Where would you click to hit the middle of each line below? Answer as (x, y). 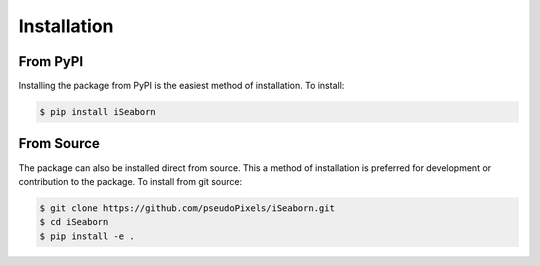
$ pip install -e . (87, 236)
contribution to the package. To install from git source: (130, 181)
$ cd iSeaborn (74, 222)
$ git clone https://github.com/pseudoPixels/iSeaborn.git (187, 208)
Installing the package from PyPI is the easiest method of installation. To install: (181, 86)
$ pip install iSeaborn (98, 112)
